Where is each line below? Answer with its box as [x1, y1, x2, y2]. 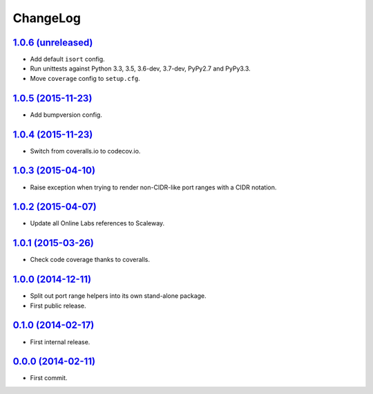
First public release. [30, 301, 86, 310]
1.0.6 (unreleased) [12, 37, 93, 48]
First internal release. [30, 337, 90, 346]
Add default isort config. [30, 55, 105, 64]
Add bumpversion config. [30, 111, 103, 119]
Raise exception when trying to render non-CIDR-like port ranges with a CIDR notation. [30, 183, 277, 191]
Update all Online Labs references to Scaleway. [30, 219, 165, 227]
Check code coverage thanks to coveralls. [30, 256, 151, 264]
